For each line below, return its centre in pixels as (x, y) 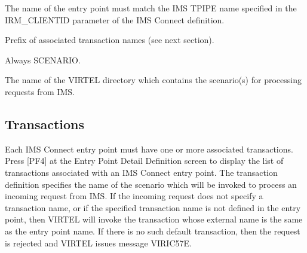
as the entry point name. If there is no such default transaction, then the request (153, 231)
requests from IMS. (40, 91)
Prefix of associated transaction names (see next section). (110, 40)
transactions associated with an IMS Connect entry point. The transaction (141, 172)
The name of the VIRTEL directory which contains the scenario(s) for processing (153, 80)
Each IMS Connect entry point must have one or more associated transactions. (149, 149)
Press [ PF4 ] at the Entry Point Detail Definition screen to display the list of (144, 161)
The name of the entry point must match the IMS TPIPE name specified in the (151, 8)
